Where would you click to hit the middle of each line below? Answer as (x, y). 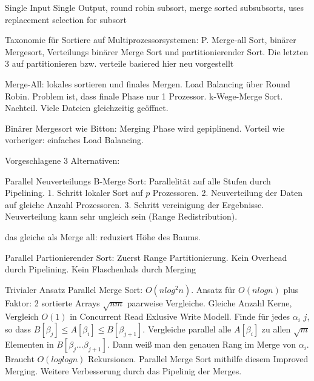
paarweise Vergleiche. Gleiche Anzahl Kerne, (209, 302)
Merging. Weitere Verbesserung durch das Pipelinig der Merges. (123, 370)
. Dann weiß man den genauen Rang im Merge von (202, 344)
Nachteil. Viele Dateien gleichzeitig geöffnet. (87, 108)
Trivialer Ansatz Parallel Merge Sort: (74, 289)
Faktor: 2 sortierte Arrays (52, 302)
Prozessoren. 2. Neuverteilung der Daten (228, 193)
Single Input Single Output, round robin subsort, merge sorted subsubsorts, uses (154, 7)
